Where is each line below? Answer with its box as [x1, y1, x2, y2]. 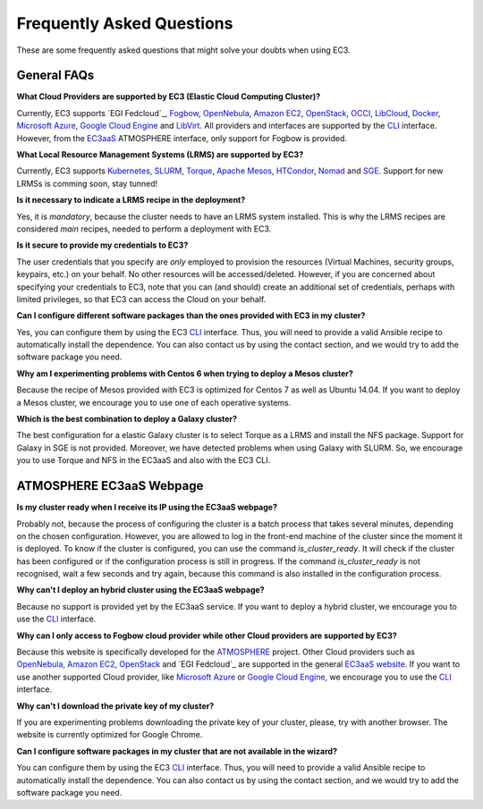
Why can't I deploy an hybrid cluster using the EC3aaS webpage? [16, 585, 265, 595]
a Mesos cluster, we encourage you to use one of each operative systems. [16, 397, 292, 408]
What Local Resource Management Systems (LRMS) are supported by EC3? [16, 149, 304, 160]
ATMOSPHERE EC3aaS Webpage [16, 478, 204, 493]
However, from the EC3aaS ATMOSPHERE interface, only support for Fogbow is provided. [16, 132, 348, 143]
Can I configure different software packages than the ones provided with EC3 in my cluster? [16, 310, 366, 321]
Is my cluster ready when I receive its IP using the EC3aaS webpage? [16, 501, 277, 513]
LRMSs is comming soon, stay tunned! [16, 178, 158, 189]
